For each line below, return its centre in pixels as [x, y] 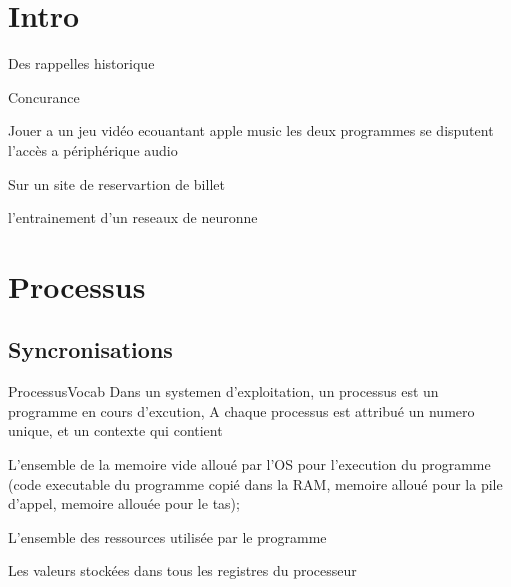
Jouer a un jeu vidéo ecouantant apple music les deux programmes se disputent [251, 130]
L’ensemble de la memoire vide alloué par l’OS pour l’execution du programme [249, 464]
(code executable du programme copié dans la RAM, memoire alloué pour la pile [255, 483]
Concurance [44, 96]
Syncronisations [90, 349]
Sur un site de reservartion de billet [116, 183]
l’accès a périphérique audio [93, 149]
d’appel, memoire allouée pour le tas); [124, 503]
